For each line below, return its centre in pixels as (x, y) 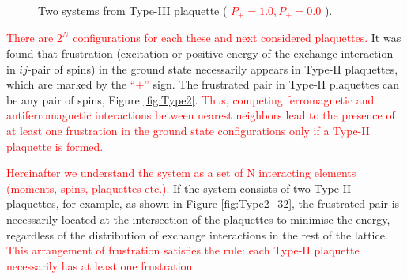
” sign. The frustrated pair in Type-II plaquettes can (272, 84)
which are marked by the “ (71, 84)
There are (30, 38)
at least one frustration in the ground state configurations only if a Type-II (188, 131)
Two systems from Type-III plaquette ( (133, 10)
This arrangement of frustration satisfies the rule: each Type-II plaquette (183, 250)
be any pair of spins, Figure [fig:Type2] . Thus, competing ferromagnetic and (190, 99)
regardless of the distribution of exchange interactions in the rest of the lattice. (197, 234)
